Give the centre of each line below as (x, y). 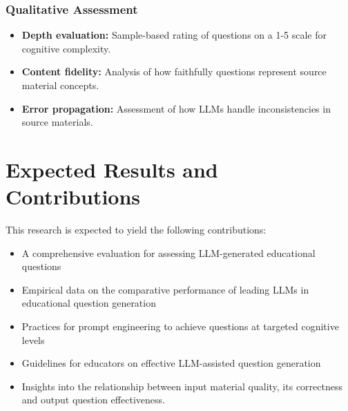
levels (33, 340)
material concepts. (60, 85)
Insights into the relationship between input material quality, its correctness (182, 386)
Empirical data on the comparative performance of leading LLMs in (165, 289)
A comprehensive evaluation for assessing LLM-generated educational (168, 252)
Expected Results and (112, 169)
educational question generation (89, 303)
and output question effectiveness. (93, 400)
